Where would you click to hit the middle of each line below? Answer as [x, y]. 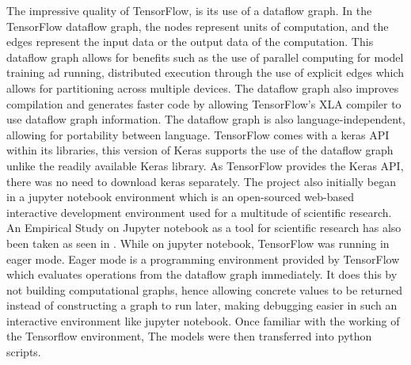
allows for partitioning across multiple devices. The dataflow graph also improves [203, 87]
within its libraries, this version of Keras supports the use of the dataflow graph [200, 150]
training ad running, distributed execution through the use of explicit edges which [205, 72]
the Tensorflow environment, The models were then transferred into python [189, 336]
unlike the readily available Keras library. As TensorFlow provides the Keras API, [205, 165]
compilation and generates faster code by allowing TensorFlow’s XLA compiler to [204, 103]
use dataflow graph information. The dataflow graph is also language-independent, [206, 119]
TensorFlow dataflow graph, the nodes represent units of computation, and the [198, 26]
